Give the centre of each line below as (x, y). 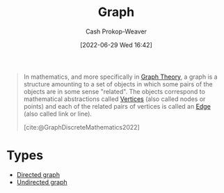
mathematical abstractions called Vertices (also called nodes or (114, 99)
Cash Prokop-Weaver (116, 31)
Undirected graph (42, 182)
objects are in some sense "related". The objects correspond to (114, 91)
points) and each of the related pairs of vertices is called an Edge (117, 106)
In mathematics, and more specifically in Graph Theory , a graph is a (120, 77)
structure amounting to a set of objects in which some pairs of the (118, 84)
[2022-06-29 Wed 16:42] (116, 45)
